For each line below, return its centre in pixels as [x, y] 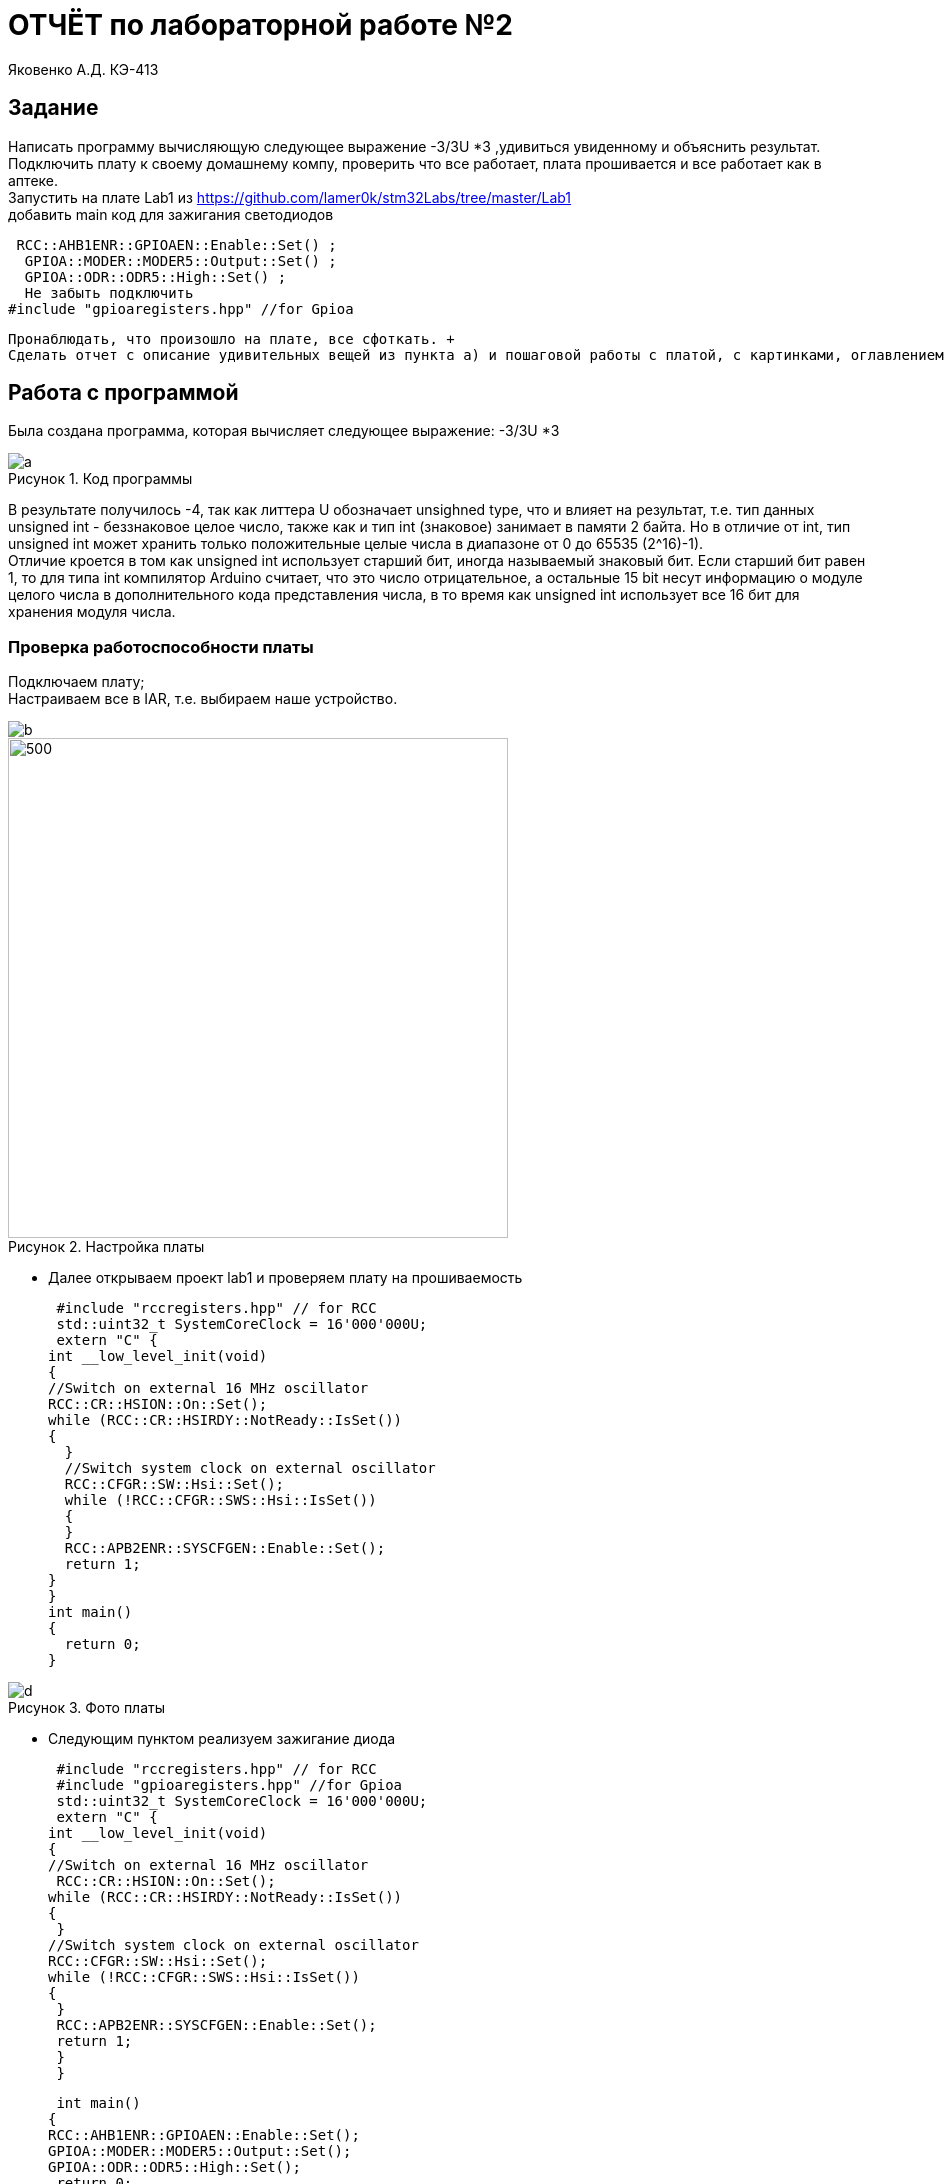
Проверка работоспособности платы [161, 646]
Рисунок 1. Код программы [100, 479]
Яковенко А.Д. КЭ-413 [83, 69]
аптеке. [33, 180]
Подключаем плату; [76, 682]
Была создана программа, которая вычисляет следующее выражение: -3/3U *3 [284, 431]
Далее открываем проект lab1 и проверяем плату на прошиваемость [285, 1278]
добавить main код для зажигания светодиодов [171, 214]
